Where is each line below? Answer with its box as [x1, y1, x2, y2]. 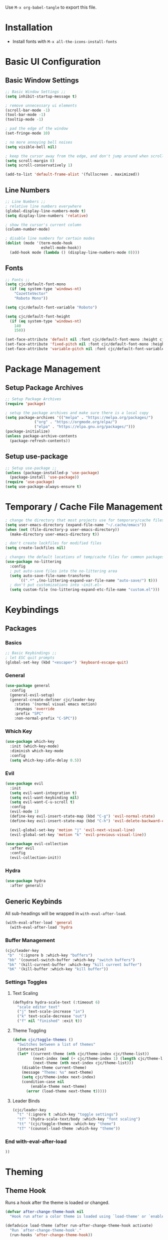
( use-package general [5, 683, 50, 688]
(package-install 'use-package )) [9, 475, 79, 480]
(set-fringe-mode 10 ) [5, 131, 50, 136]
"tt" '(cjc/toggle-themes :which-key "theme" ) [17, 1121, 116, 1126]
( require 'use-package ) [5, 480, 55, 485]
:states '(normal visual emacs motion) [14, 702, 97, 707]
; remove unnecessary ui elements [5, 103, 77, 108]
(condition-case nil [21, 1079, 64, 1084]
